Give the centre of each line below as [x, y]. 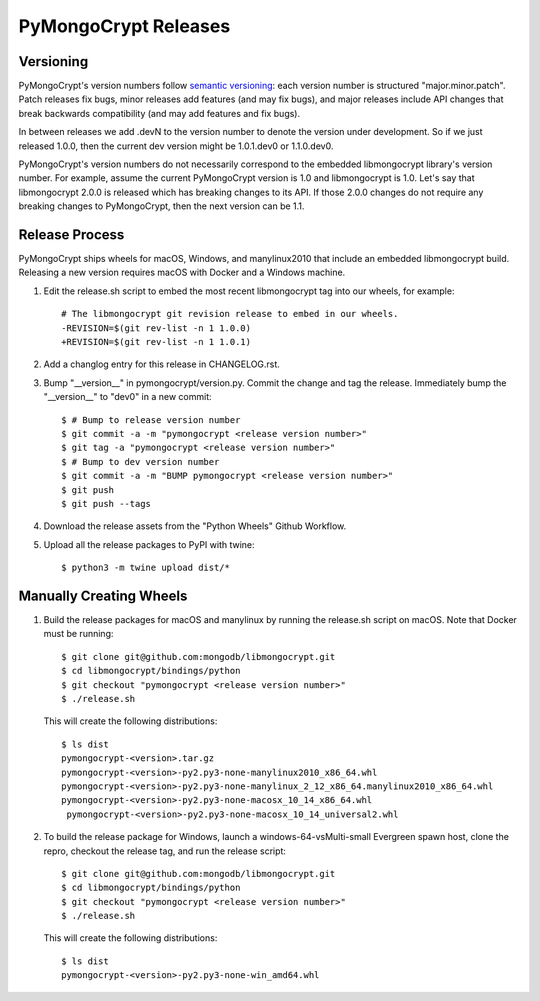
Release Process [71, 234]
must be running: [78, 634]
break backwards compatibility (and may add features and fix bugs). [159, 113]
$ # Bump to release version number [151, 419]
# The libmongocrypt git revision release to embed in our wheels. [230, 314]
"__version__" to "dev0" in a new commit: [127, 397]
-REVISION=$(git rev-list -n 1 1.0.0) [156, 328]
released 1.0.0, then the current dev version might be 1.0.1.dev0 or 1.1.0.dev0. [176, 146]
